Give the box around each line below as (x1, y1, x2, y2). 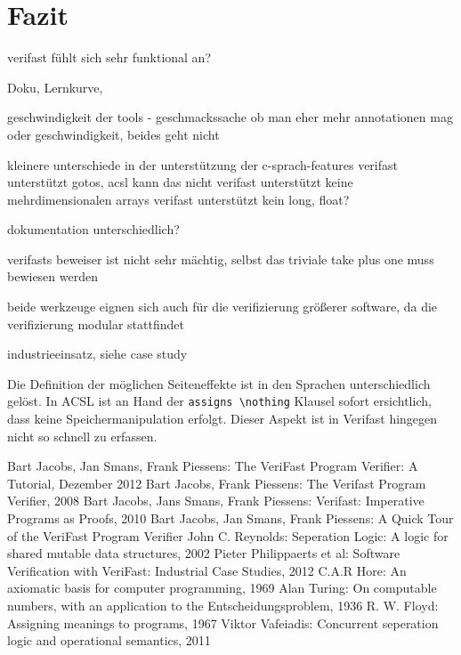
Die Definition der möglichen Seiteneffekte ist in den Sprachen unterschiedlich (7, 374, 431, 392)
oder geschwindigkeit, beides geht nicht (7, 125, 220, 143)
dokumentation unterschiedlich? (7, 220, 180, 239)
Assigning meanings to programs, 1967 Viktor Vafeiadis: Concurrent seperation (7, 613, 439, 632)
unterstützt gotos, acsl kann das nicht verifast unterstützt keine (7, 173, 353, 191)
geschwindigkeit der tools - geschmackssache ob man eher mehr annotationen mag (7, 108, 453, 126)
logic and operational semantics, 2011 (7, 631, 211, 650)
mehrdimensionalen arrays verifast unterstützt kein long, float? (7, 190, 350, 208)
